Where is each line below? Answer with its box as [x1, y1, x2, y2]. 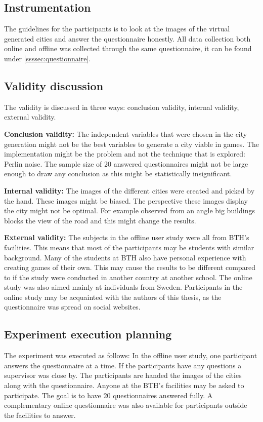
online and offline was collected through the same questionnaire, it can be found [4, 43, 252, 54]
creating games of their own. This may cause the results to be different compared [4, 262, 256, 273]
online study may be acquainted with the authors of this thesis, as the [4, 291, 222, 302]
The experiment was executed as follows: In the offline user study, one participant [4, 350, 257, 361]
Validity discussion [4, 78, 104, 93]
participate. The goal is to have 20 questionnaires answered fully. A [4, 390, 213, 400]
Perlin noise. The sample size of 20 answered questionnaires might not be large [4, 158, 248, 169]
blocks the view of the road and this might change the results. [4, 215, 196, 225]
